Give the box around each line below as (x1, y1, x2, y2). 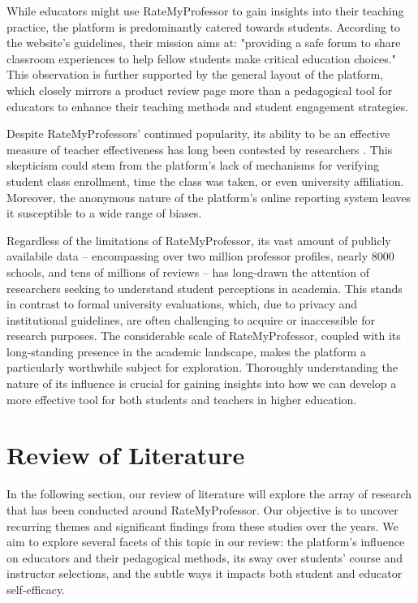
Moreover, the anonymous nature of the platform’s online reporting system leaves (6, 188, 412, 205)
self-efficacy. (6, 580, 66, 597)
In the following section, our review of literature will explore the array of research (6, 485, 412, 502)
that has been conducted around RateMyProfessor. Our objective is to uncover (6, 501, 399, 518)
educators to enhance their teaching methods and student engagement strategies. (6, 97, 409, 114)
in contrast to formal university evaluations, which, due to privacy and (6, 295, 358, 312)
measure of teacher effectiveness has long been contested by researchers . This (6, 140, 393, 157)
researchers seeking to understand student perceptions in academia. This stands (6, 279, 403, 296)
